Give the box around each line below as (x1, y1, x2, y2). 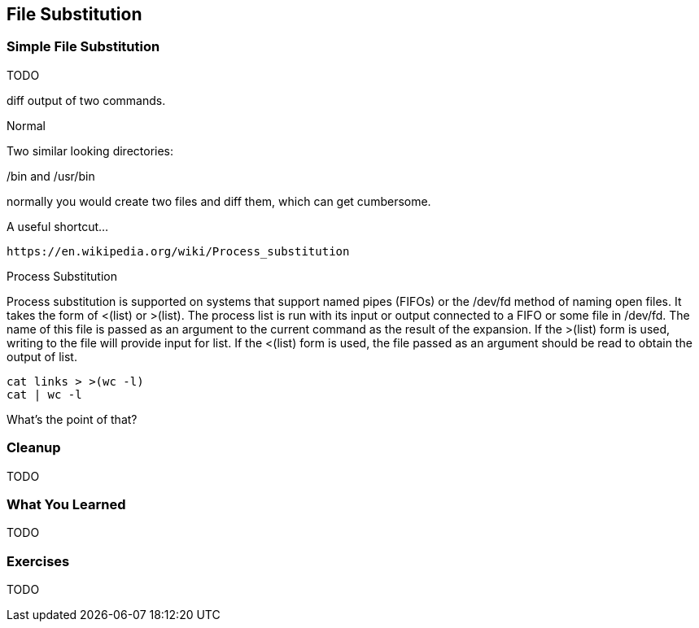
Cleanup (7, 439, 61, 456)
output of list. (7, 349, 77, 364)
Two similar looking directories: (7, 143, 174, 158)
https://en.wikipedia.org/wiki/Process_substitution (7, 244, 350, 258)
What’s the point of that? (7, 412, 138, 426)
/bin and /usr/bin (7, 168, 95, 183)
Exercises (7, 552, 70, 569)
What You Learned (7, 495, 126, 512)
